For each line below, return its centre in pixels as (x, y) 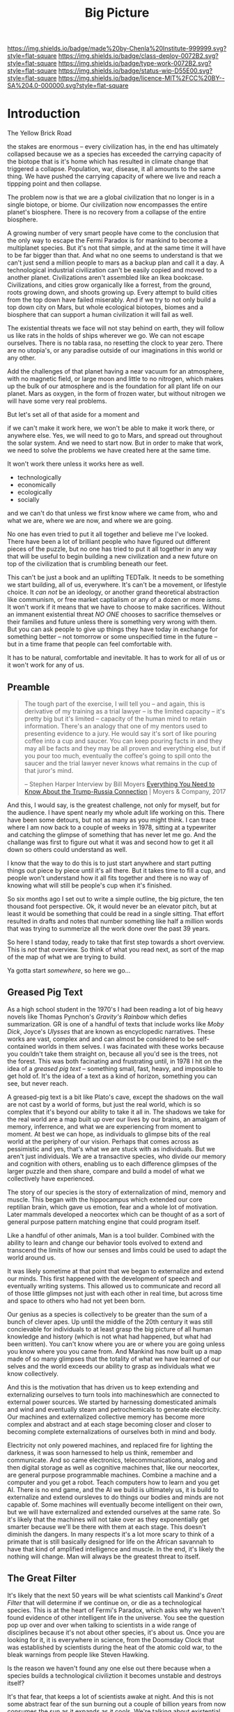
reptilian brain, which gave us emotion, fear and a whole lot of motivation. (112, 1206)
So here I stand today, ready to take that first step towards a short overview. (116, 942)
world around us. (32, 1257)
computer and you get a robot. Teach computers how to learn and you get (114, 1482)
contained (22, 1046)
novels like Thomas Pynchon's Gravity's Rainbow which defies (97, 1017)
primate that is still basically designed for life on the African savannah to (111, 1542)
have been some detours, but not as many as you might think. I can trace (112, 820)
